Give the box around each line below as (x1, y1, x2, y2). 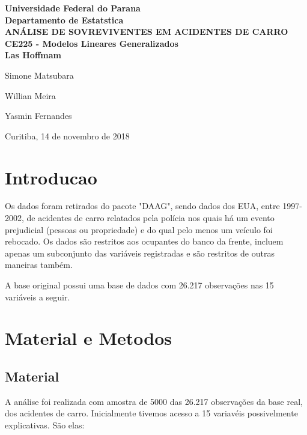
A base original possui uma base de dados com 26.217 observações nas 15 (5, 279, 274, 291)
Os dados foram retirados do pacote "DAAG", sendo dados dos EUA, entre (5, 199, 280, 212)
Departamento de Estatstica (5, 13, 124, 26)
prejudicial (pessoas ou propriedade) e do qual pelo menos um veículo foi (5, 223, 273, 236)
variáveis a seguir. (5, 290, 70, 303)
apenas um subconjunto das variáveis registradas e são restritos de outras (5, 246, 275, 259)
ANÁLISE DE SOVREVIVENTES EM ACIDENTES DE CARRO (5, 25, 288, 38)
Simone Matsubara (5, 68, 74, 81)
